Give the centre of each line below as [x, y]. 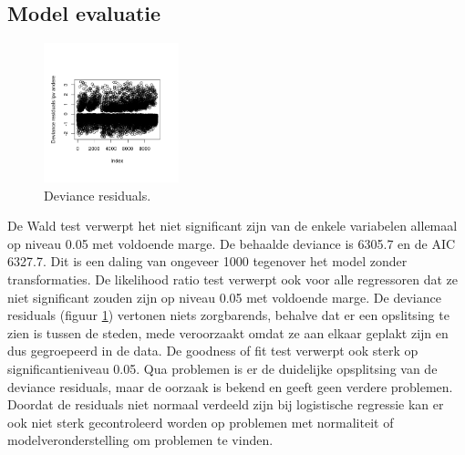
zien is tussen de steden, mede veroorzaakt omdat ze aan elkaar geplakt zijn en [228, 332]
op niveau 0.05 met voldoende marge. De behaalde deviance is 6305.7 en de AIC [232, 243]
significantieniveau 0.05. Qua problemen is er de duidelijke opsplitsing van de [222, 368]
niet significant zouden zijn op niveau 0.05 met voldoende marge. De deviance [224, 297]
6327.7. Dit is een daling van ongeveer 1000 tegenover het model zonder [207, 261]
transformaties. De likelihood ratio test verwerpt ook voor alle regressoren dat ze [233, 279]
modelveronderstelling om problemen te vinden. [140, 440]
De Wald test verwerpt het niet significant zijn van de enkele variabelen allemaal [232, 226]
